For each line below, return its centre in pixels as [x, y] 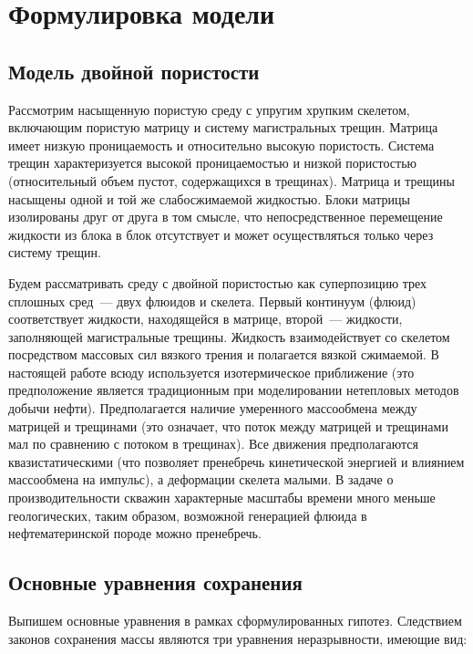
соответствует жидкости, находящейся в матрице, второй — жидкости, [206, 319]
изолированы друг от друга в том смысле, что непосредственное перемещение [226, 217]
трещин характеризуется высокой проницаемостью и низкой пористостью [212, 163]
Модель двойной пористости [134, 71]
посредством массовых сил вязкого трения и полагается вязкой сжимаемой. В [224, 354]
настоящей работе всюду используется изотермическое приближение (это [211, 372]
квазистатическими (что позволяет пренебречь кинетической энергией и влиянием [236, 461]
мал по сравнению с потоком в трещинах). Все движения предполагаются [213, 444]
